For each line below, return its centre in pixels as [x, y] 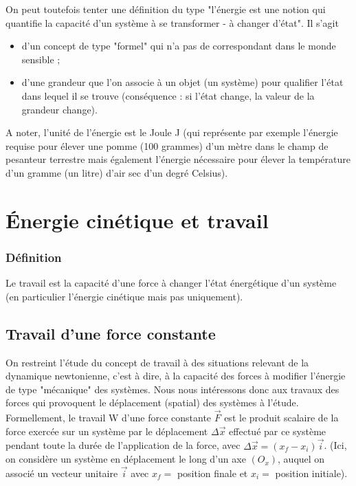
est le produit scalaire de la [281, 418]
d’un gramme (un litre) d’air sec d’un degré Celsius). [117, 172]
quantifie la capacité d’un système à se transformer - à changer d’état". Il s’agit [172, 22]
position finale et [212, 473]
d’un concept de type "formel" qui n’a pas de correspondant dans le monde [179, 46]
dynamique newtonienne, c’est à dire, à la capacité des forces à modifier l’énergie [176, 376]
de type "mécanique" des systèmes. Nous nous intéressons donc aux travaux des [173, 389]
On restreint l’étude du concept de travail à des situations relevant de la [157, 362]
